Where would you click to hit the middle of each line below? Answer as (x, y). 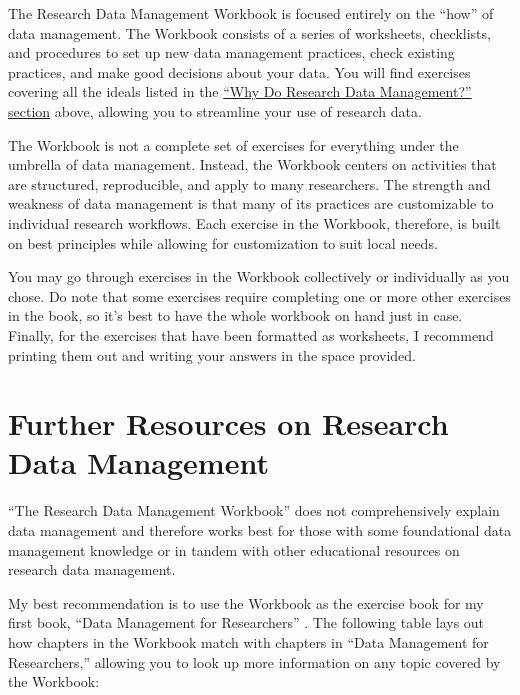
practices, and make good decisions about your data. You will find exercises (239, 71)
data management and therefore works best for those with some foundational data (260, 530)
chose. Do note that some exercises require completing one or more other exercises (259, 295)
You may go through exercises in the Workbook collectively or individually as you (259, 276)
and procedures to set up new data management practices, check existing (231, 52)
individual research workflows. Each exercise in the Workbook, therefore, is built (254, 222)
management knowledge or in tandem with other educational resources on (234, 549)
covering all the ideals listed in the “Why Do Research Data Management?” (240, 91)
